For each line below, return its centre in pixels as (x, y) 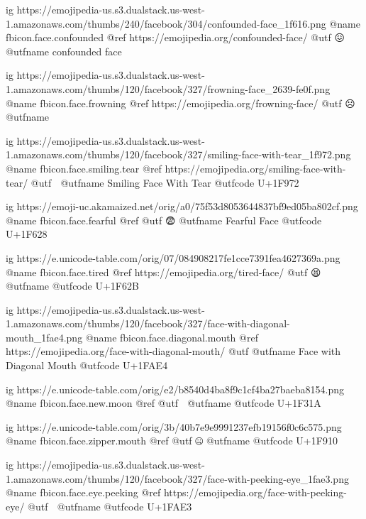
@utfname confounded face (64, 51)
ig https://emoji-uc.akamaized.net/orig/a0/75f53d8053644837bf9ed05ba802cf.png (182, 206)
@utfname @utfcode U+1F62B (72, 286)
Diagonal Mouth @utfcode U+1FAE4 (87, 365)
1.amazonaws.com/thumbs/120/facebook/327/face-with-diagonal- (148, 323)
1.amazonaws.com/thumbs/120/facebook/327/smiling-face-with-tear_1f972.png (178, 154)
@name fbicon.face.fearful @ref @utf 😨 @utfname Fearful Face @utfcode (164, 220)
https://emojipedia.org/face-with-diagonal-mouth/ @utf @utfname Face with (173, 351)
